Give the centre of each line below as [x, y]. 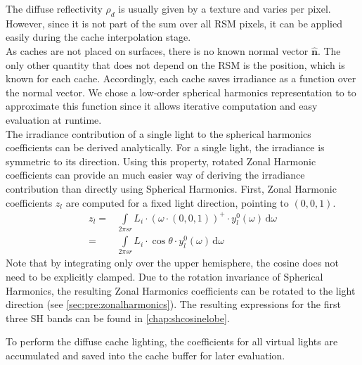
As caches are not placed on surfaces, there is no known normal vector [157, 50]
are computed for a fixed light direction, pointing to [177, 202]
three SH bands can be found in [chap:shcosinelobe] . [118, 318]
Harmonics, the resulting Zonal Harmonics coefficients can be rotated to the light [181, 290]
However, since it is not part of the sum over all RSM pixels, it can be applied [174, 23]
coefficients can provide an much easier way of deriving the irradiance [155, 175]
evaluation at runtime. [54, 119]
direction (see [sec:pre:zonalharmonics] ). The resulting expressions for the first [173, 304]
